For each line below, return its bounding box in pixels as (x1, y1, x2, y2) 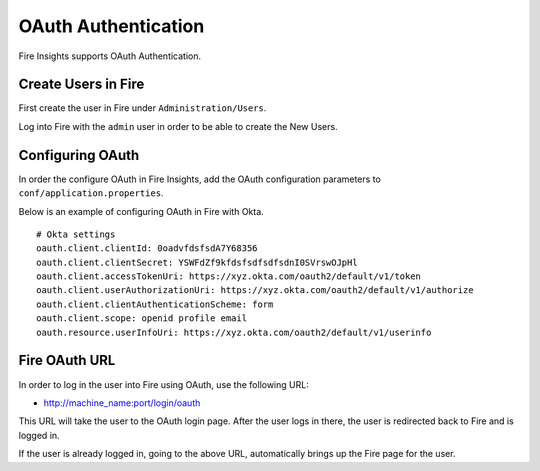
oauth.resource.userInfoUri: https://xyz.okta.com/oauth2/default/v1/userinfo (36, 326, 432, 338)
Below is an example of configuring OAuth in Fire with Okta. (18, 205, 264, 217)
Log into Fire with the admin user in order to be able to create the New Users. (18, 120, 339, 132)
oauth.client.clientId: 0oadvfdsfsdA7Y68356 (36, 243, 259, 254)
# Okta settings (36, 228, 116, 240)
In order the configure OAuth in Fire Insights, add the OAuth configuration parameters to (18, 173, 382, 185)
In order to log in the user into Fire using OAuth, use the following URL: (18, 378, 309, 390)
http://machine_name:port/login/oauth (43, 396, 201, 409)
